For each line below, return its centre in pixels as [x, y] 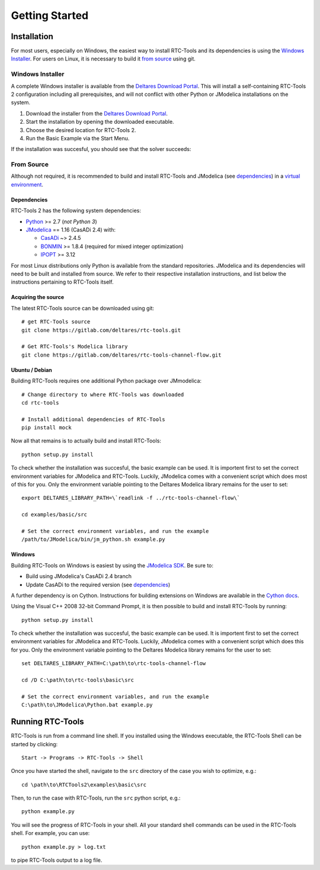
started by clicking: [34, 744]
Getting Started [50, 15]
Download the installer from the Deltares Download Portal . [97, 113]
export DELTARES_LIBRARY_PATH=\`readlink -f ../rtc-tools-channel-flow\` [131, 498]
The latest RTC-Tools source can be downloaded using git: [82, 308]
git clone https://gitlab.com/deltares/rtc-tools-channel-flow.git [121, 355]
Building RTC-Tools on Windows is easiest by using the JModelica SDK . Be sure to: [112, 565]
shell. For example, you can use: [50, 833]
